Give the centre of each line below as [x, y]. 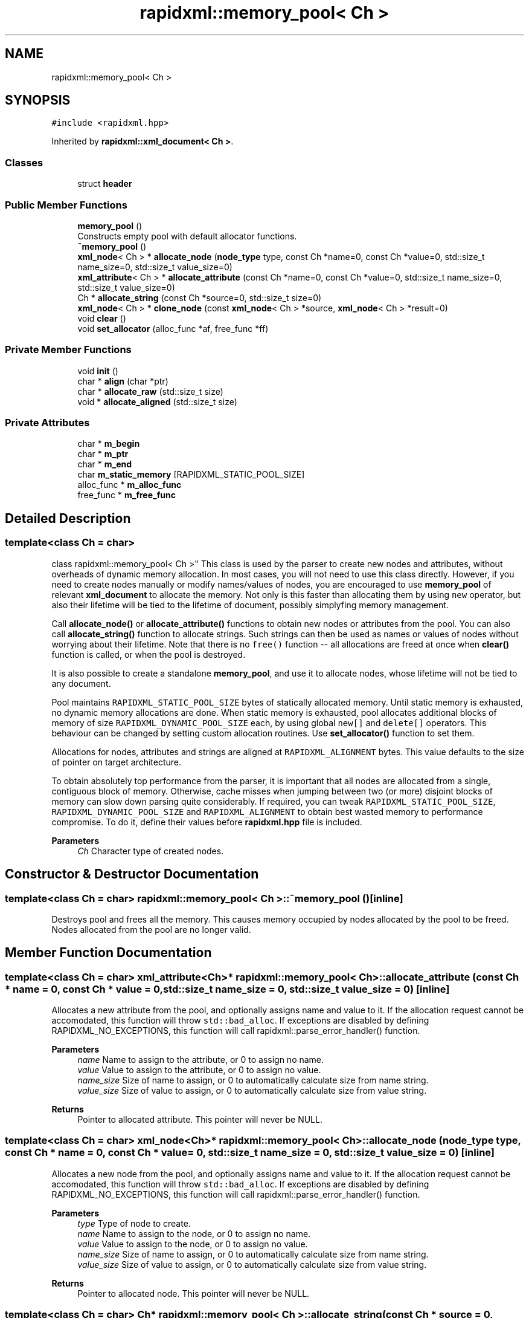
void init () [98, 371]
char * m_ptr [103, 454]
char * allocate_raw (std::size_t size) [150, 391]
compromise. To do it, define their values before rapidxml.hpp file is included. [207, 822]
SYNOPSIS [38, 100]
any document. [81, 683]
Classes [24, 162]
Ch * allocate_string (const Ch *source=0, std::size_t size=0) [200, 297]
